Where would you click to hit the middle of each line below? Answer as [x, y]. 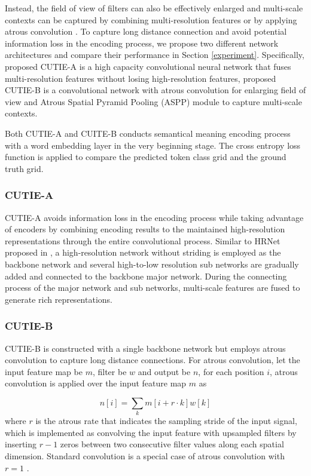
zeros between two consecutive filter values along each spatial [172, 444]
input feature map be [44, 371]
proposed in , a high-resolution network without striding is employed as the [143, 252]
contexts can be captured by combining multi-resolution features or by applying [151, 19]
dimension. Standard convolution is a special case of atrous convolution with [145, 455]
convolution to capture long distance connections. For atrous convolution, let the [153, 360]
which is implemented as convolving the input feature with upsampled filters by [151, 432]
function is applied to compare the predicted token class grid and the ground [146, 157]
